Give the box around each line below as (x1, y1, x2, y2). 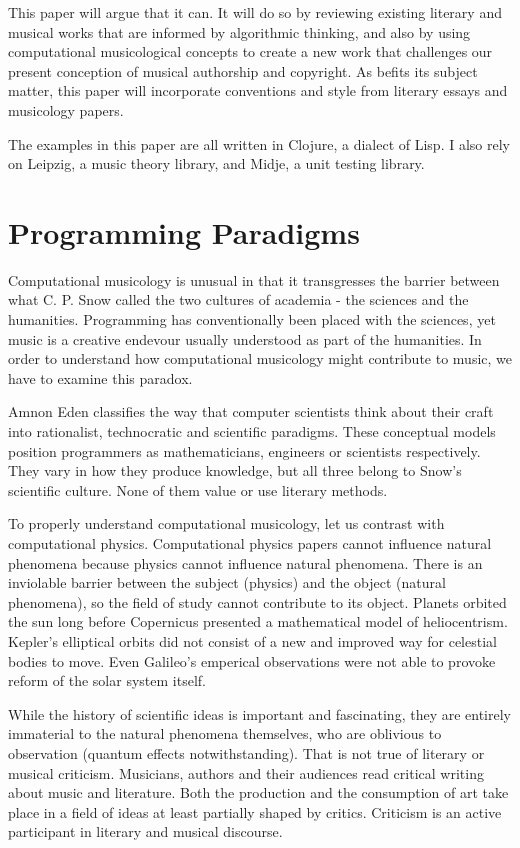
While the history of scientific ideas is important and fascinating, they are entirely (8, 703, 512, 724)
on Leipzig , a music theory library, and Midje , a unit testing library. (8, 153, 425, 174)
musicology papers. (8, 99, 124, 120)
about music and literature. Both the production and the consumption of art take (8, 782, 509, 803)
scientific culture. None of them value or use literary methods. (8, 479, 388, 500)
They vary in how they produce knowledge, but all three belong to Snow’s (8, 460, 462, 481)
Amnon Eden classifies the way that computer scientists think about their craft (8, 401, 494, 422)
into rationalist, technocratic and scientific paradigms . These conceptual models (8, 421, 496, 442)
